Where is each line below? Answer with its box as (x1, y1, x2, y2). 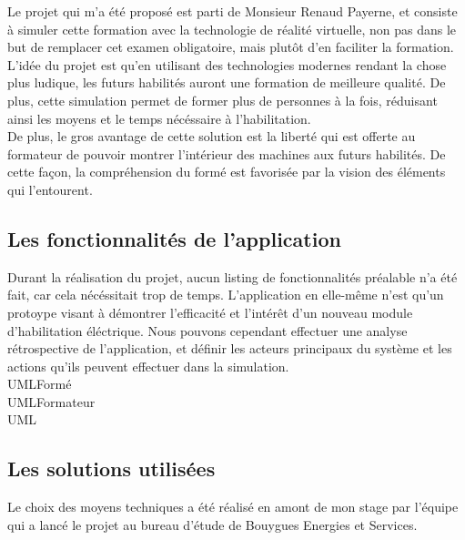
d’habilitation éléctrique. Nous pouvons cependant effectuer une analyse (7, 321, 408, 340)
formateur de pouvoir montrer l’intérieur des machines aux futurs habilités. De (7, 144, 446, 163)
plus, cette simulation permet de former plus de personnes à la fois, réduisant (7, 90, 438, 109)
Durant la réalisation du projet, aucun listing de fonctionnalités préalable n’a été (7, 267, 458, 286)
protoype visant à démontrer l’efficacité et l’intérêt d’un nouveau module (7, 302, 413, 321)
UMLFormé (7, 374, 72, 393)
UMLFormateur (7, 392, 96, 411)
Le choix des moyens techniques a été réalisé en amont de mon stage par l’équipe (7, 497, 459, 516)
